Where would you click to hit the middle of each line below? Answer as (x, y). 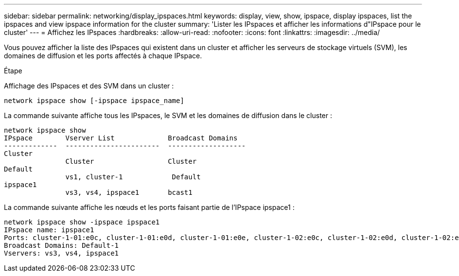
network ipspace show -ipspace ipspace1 (82, 222)
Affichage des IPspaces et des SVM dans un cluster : (89, 86)
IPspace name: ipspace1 (49, 230)
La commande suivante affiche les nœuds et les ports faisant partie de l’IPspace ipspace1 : (149, 207)
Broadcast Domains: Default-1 (62, 245)
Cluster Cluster (131, 161)
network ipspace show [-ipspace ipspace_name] (94, 101)
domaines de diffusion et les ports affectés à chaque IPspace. (103, 56)
